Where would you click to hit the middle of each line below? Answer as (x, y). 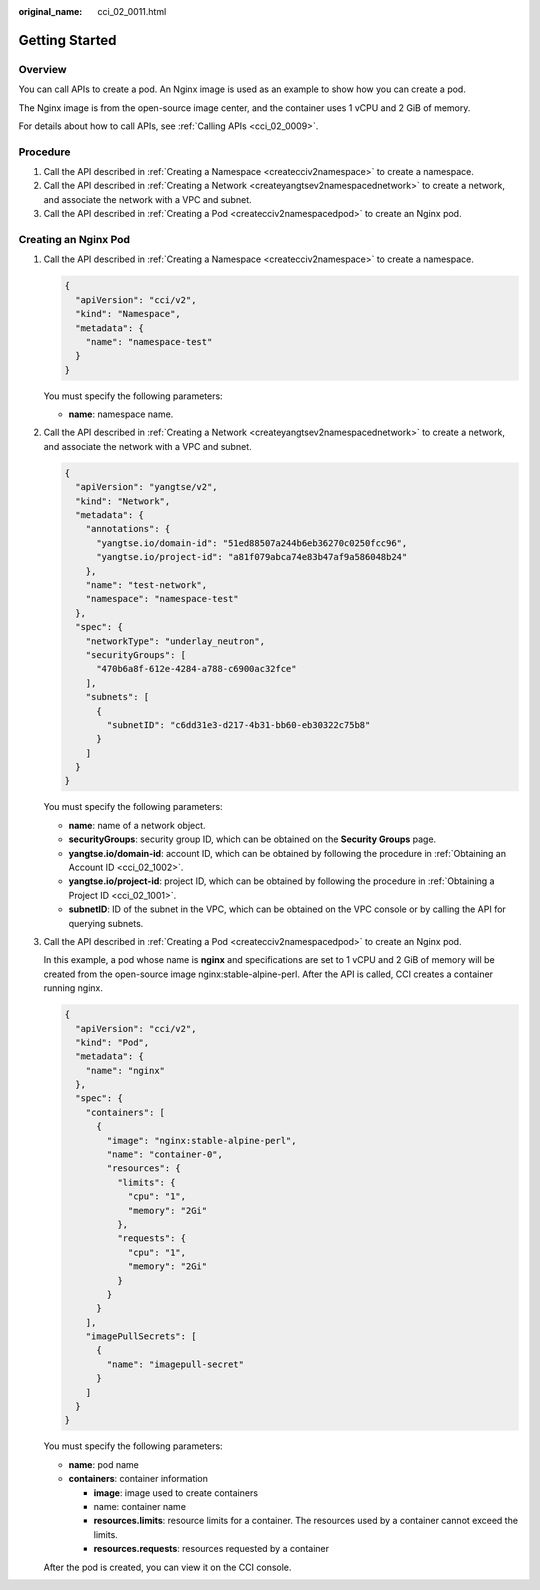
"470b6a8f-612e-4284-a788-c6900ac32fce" (196, 669)
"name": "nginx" (125, 1070)
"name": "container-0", (165, 1154)
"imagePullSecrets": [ (141, 1336)
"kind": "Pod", (112, 1042)
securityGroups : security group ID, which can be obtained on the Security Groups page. (252, 839)
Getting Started (67, 40)
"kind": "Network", (123, 501)
